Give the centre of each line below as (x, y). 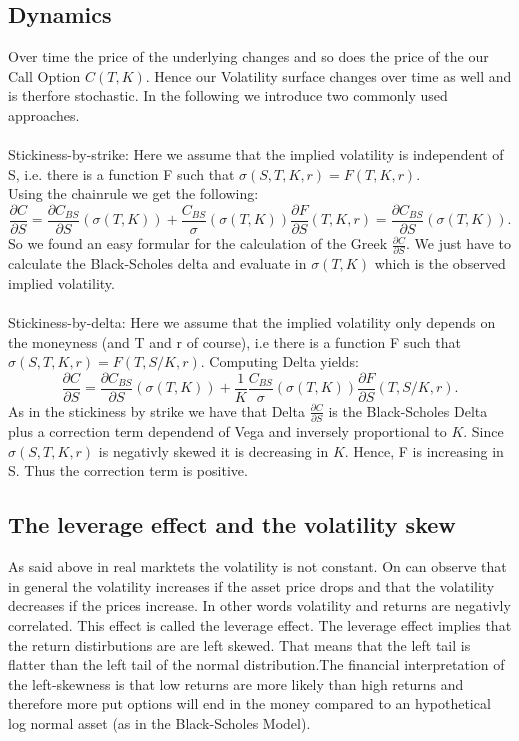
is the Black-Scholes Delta (408, 410)
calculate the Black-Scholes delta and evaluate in (157, 263)
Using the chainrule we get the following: (133, 193)
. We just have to (459, 243)
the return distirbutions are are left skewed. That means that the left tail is (239, 644)
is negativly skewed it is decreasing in (213, 450)
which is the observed (440, 263)
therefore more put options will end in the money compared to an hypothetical (249, 703)
